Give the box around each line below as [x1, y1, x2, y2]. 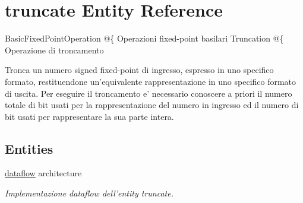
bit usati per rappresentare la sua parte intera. [5, 110, 174, 122]
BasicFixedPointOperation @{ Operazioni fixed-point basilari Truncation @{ [5, 32, 284, 45]
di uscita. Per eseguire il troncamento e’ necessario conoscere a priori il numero [5, 87, 292, 99]
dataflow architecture [5, 167, 82, 179]
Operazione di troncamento [5, 43, 104, 56]
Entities [5, 139, 53, 157]
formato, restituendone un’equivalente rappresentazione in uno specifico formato [5, 75, 296, 87]
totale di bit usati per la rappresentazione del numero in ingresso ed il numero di [5, 99, 299, 111]
